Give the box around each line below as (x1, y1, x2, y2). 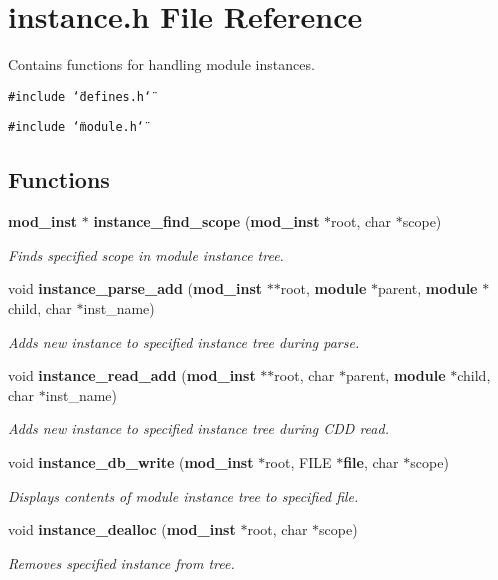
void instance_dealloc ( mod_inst (8, 519, 236, 540)
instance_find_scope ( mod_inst (93, 211, 320, 232)
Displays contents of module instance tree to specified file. (8, 485, 359, 506)
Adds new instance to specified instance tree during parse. (8, 331, 360, 352)
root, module (280, 278, 367, 299)
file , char (343, 451, 399, 472)
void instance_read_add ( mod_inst (8, 365, 256, 386)
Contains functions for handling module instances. (8, 54, 315, 75)
